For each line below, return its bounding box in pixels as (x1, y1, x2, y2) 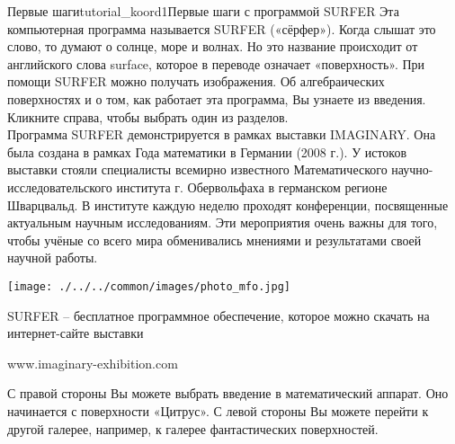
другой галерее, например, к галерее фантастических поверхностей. (7, 419, 379, 438)
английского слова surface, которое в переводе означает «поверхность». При (7, 54, 425, 73)
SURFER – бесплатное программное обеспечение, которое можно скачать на (7, 306, 430, 324)
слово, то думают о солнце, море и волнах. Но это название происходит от (7, 37, 418, 56)
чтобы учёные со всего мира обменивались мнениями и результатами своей (7, 230, 422, 249)
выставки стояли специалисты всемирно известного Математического (7, 160, 388, 179)
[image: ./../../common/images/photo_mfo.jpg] (7, 280, 290, 293)
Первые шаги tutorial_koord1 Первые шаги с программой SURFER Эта (7, 2, 399, 20)
